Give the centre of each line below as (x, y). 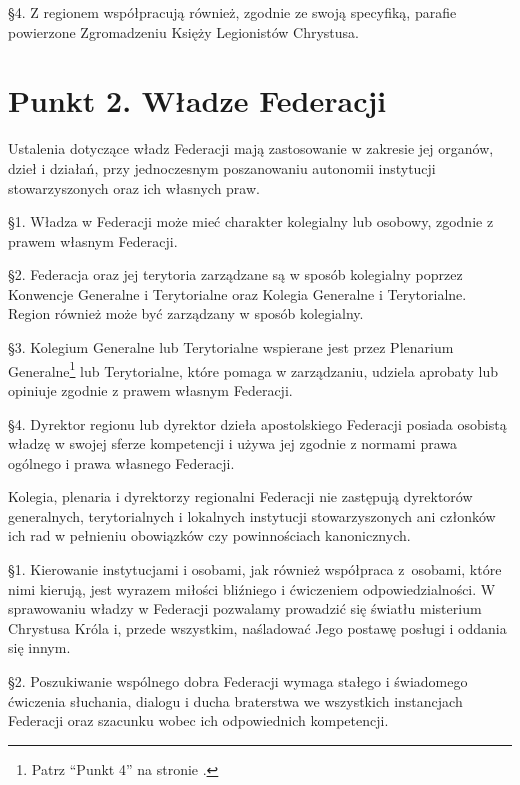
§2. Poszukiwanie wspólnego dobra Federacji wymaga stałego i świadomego (238, 681)
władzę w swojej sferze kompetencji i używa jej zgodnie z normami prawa (233, 443)
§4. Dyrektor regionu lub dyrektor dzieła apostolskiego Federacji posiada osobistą (257, 423)
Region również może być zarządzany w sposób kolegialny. (186, 313)
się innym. (39, 647)
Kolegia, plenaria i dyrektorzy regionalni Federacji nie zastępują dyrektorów (240, 496)
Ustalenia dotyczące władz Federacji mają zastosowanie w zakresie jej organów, (251, 148)
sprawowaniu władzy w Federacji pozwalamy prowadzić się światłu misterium (245, 608)
